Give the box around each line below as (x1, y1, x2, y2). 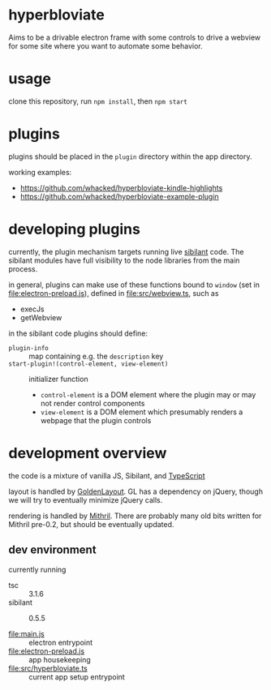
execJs (19, 304, 45, 314)
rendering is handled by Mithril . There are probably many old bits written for (8, 511, 262, 521)
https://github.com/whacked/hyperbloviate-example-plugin (19, 191, 219, 201)
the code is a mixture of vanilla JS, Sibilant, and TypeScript (8, 470, 205, 480)
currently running (8, 564, 67, 574)
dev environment (8, 543, 97, 557)
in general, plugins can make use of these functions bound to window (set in (8, 280, 260, 289)
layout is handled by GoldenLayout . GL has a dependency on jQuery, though (8, 486, 264, 496)
